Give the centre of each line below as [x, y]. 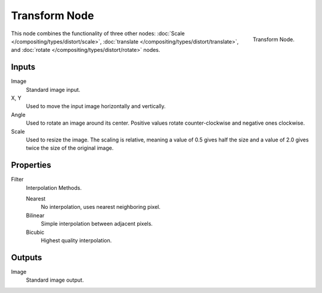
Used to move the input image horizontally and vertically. [96, 106]
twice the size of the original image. [70, 148]
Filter [17, 180]
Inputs [23, 67]
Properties [31, 165]
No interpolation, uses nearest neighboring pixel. [101, 207]
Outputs [27, 257]
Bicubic [35, 232]
